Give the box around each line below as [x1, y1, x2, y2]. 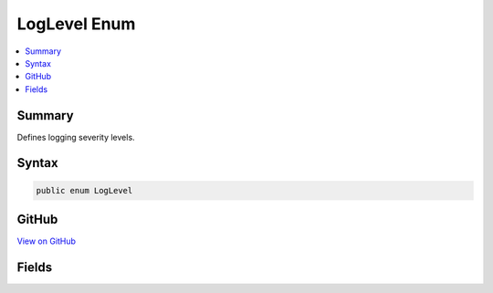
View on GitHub [16, 235, 77, 246]
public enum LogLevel [36, 185, 133, 195]
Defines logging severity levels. [16, 131, 136, 142]
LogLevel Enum [16, 14, 136, 34]
